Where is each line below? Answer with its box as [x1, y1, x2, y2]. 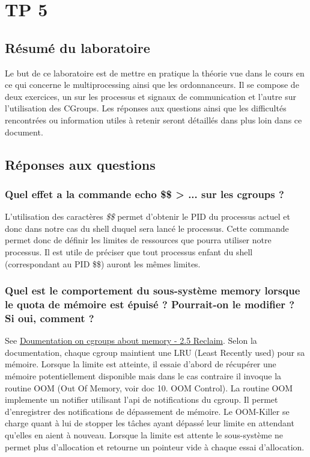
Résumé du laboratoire [5, 38, 150, 57]
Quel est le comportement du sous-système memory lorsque [5, 283, 300, 298]
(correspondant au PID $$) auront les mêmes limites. [5, 257, 201, 270]
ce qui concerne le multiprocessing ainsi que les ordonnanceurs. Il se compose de [5, 78, 299, 91]
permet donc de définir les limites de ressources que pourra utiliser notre [5, 234, 272, 246]
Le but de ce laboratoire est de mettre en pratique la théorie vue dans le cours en [5, 66, 305, 79]
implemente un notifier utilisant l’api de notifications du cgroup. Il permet [5, 393, 278, 406]
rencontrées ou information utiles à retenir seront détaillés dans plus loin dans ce [5, 113, 302, 126]
